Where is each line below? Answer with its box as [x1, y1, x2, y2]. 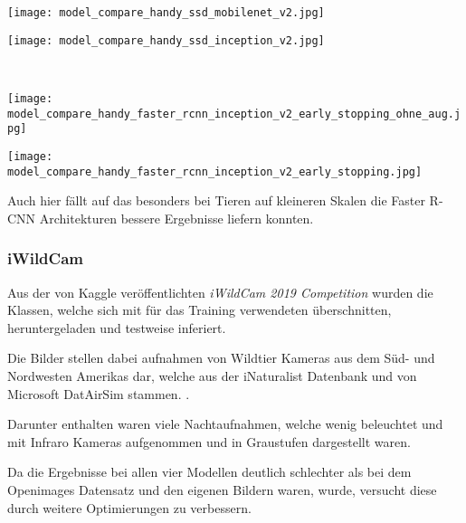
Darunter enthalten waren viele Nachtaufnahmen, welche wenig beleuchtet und [7, 414, 443, 433]
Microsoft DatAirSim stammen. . [7, 384, 190, 403]
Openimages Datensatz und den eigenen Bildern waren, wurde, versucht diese [7, 480, 437, 499]
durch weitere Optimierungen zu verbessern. [7, 498, 252, 517]
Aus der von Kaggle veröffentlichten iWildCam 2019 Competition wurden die [7, 282, 433, 301]
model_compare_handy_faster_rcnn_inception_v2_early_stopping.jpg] [7, 165, 423, 178]
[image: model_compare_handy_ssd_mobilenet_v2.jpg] [7, 6, 325, 19]
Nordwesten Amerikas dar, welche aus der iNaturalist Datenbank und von [7, 366, 417, 385]
